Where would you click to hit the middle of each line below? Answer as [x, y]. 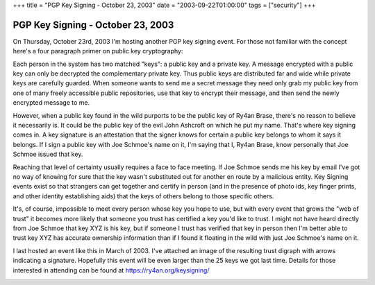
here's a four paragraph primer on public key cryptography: [98, 51]
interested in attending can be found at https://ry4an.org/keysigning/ [111, 270]
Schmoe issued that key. [48, 154]
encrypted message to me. [51, 103]
